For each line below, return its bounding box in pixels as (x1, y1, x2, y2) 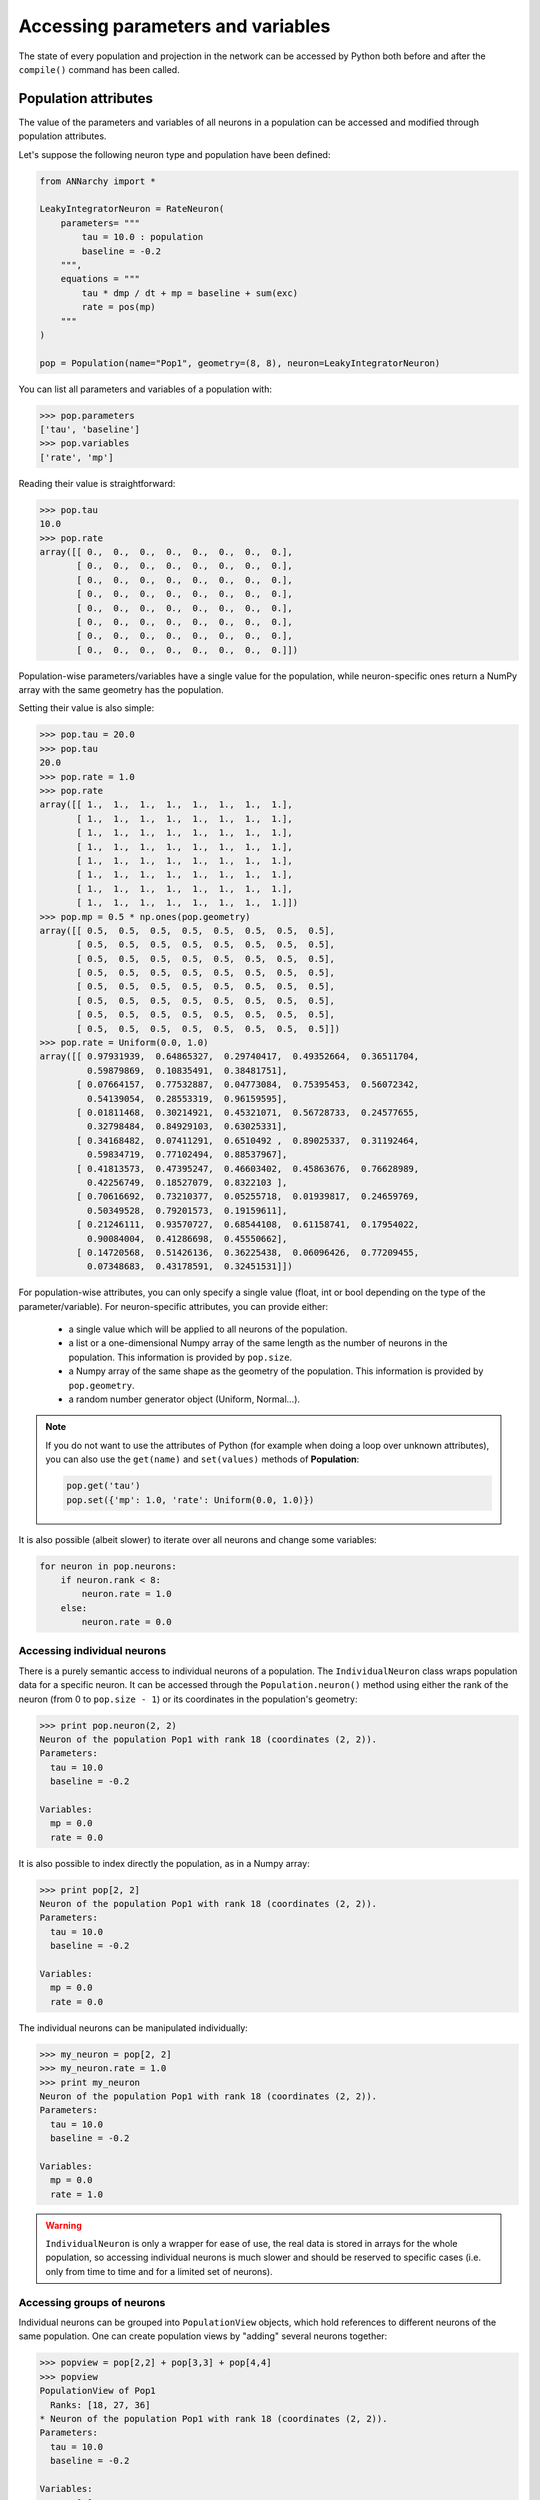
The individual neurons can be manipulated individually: (18, 2021, 249, 2034)
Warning (45, 2219, 82, 2231)
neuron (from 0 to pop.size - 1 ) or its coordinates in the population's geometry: (18, 1693, 358, 1705)
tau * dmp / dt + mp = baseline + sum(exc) (81, 287, 299, 299)
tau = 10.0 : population (81, 231, 204, 243)
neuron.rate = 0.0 (81, 1616, 172, 1628)
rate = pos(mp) (81, 301, 157, 313)
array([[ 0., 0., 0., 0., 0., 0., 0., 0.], (39, 546, 294, 557)
